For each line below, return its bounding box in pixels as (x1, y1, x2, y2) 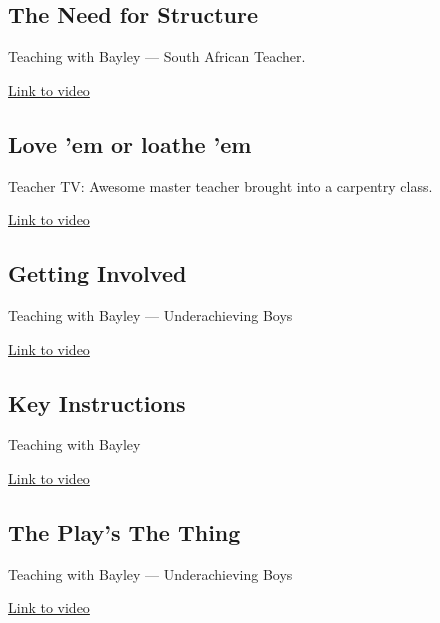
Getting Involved (8, 258, 187, 289)
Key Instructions (8, 387, 186, 418)
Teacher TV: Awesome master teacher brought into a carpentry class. (8, 175, 433, 196)
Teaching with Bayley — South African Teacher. (8, 46, 306, 67)
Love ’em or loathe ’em (8, 128, 252, 159)
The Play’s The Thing (8, 516, 241, 547)
